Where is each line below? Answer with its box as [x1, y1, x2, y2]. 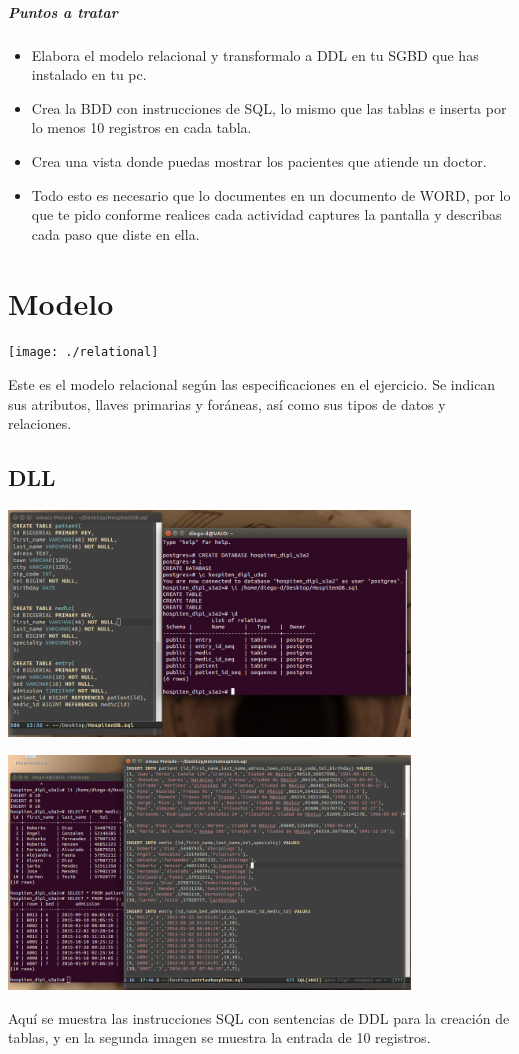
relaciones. [8, 413, 72, 434]
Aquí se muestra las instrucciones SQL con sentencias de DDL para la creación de [8, 1007, 510, 1028]
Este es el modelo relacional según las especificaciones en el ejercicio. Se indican [8, 374, 496, 395]
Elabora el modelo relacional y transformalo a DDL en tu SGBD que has [31, 44, 479, 65]
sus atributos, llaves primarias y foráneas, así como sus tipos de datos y [8, 393, 446, 414]
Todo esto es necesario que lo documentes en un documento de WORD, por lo [31, 184, 511, 205]
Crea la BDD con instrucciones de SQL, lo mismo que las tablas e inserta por [31, 97, 507, 118]
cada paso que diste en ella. [31, 223, 200, 244]
